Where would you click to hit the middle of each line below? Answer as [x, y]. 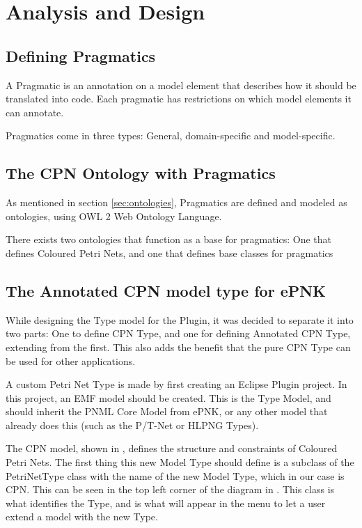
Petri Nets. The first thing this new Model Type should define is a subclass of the [180, 462]
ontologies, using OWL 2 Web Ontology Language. [114, 216]
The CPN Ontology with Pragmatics [141, 173]
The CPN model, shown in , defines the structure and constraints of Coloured [172, 448]
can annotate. [35, 112]
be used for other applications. [71, 360]
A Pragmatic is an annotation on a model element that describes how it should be [181, 85]
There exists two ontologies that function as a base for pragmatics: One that [168, 239]
